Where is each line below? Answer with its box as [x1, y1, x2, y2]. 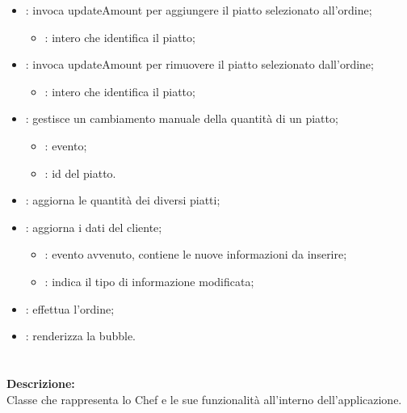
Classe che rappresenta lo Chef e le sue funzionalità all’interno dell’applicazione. [6, 390, 402, 407]
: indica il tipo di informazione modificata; [44, 272, 254, 289]
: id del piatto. [44, 164, 116, 181]
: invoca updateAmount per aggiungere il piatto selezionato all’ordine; [25, 2, 372, 18]
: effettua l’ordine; [25, 300, 115, 317]
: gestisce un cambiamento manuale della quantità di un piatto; [25, 110, 338, 127]
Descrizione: [6, 374, 75, 391]
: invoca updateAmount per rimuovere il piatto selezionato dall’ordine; [25, 56, 374, 73]
